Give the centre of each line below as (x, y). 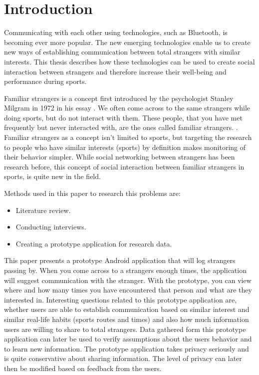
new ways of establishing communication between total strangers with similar (122, 52)
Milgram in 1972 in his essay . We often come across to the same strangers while (127, 108)
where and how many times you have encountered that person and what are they (128, 290)
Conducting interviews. (51, 227)
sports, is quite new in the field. (52, 176)
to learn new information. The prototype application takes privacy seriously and (127, 348)
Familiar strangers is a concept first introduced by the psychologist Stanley (119, 98)
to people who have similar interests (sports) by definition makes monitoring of (125, 147)
